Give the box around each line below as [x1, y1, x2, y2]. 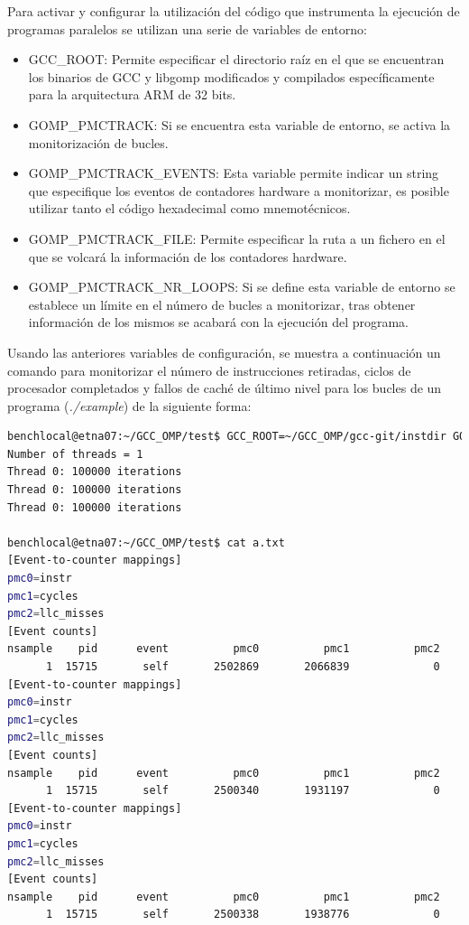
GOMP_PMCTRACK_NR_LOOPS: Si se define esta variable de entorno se [28, 277, 455, 296]
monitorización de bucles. [28, 133, 169, 152]
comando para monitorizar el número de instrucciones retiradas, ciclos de [7, 360, 411, 379]
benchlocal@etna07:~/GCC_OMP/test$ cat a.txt [7, 536, 285, 549]
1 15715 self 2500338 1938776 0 [45, 908, 440, 921]
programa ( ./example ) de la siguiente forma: [7, 396, 252, 415]
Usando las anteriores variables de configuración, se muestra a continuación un [7, 342, 441, 361]
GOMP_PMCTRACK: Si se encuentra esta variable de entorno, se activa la [28, 115, 451, 134]
